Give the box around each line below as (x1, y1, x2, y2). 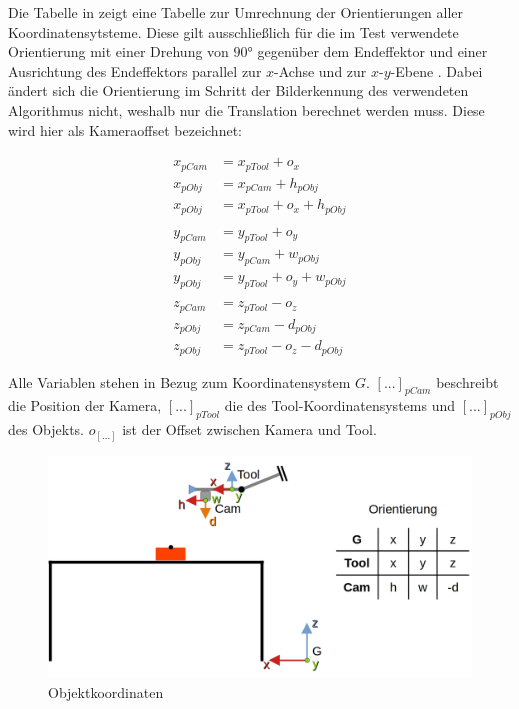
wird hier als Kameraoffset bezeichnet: (8, 119, 242, 140)
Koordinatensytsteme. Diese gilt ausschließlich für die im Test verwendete (8, 21, 459, 42)
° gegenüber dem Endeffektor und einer (247, 41, 488, 62)
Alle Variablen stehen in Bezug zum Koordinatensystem (8, 371, 351, 392)
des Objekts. (8, 419, 84, 440)
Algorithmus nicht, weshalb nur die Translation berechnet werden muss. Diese (8, 99, 485, 120)
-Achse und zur (274, 60, 367, 81)
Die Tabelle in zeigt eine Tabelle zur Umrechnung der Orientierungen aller (8, 2, 464, 22)
